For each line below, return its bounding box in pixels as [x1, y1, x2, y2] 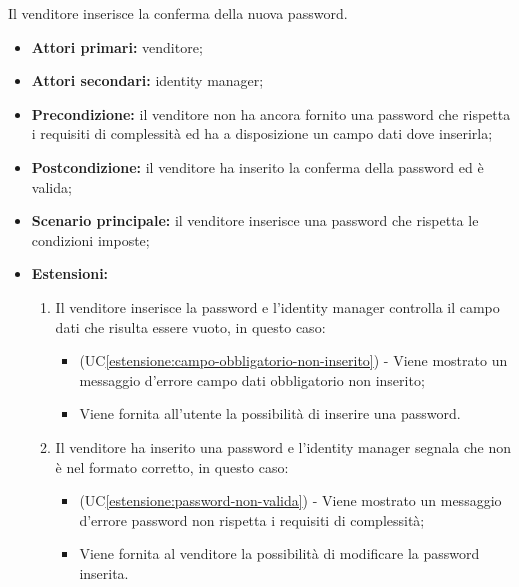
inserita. [79, 562, 129, 583]
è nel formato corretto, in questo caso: [55, 456, 289, 477]
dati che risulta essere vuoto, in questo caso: [55, 316, 326, 337]
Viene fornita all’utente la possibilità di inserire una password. [79, 403, 461, 424]
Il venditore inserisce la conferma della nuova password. [8, 3, 348, 23]
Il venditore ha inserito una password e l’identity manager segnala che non [55, 436, 512, 457]
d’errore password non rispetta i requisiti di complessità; [79, 509, 425, 530]
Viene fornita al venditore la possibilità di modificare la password [79, 543, 480, 564]
